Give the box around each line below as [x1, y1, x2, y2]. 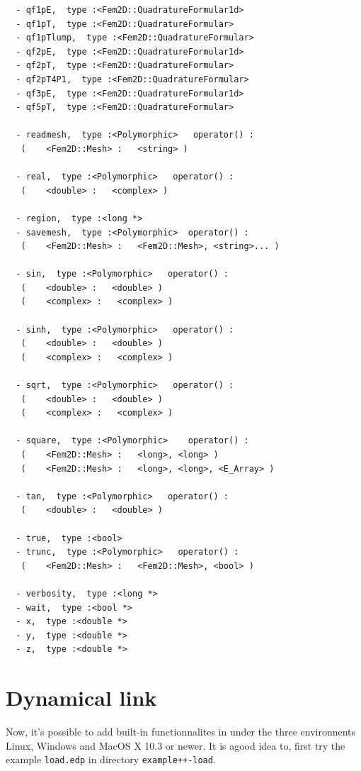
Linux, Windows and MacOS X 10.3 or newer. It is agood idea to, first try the [6, 738, 345, 753]
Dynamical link [6, 683, 157, 712]
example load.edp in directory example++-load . [6, 752, 216, 767]
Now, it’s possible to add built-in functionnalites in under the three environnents [6, 724, 356, 739]
